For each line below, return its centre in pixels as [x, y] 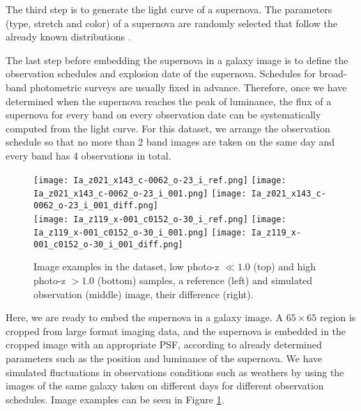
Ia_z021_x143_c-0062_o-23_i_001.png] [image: [140, 194]
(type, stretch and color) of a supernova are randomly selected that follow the [172, 23]
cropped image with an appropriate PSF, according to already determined [164, 344]
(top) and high [284, 266]
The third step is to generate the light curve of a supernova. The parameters [169, 9]
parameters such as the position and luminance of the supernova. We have [164, 358]
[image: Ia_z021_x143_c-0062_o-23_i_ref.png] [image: [160, 180]
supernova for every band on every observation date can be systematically [163, 115]
